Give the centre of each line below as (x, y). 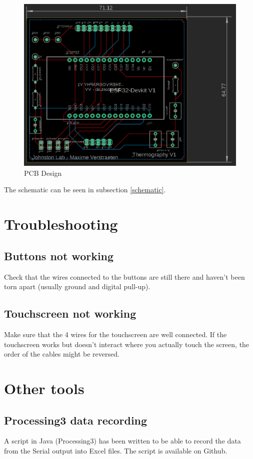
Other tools (44, 388)
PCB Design (43, 173)
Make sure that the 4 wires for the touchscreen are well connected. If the (115, 334)
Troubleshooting (61, 224)
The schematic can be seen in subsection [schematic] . (85, 190)
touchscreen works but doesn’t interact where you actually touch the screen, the (127, 344)
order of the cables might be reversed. (62, 354)
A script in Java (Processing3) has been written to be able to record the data (122, 441)
